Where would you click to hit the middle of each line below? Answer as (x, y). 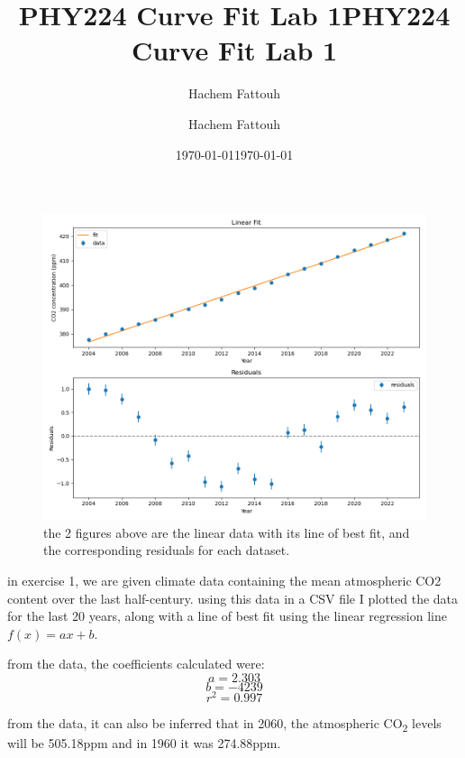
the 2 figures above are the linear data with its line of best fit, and (227, 532)
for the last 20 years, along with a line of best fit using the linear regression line (227, 616)
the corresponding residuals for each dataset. (167, 550)
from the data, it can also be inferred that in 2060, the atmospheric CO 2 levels (224, 724)
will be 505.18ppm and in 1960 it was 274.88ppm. (144, 743)
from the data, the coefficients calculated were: (136, 664)
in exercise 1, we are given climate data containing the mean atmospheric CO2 (224, 581)
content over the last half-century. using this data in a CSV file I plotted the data (233, 598)
